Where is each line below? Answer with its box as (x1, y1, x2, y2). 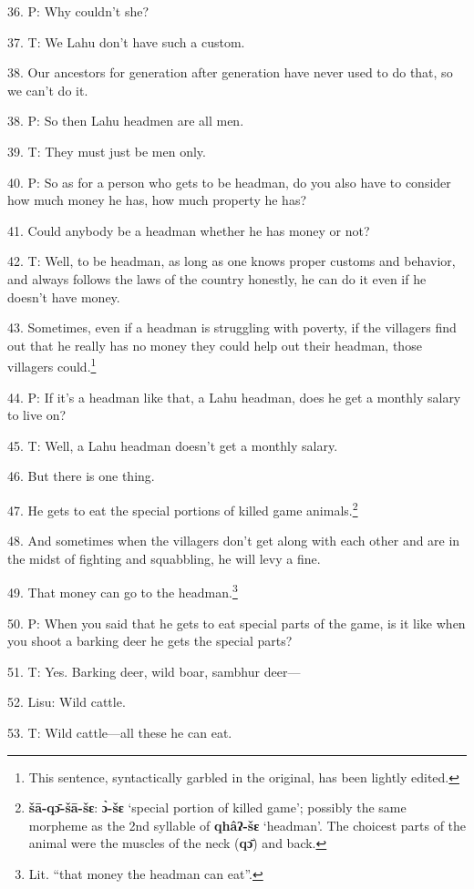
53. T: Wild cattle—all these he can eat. (7, 723, 232, 741)
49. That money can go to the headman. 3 (7, 580, 238, 602)
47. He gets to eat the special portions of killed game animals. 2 (7, 497, 358, 519)
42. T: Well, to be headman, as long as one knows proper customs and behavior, (7, 251, 456, 271)
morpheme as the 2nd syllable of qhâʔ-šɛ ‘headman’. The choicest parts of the (28, 815, 467, 834)
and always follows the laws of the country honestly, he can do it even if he (7, 269, 427, 288)
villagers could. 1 (7, 354, 97, 375)
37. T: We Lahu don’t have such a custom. (7, 32, 245, 51)
